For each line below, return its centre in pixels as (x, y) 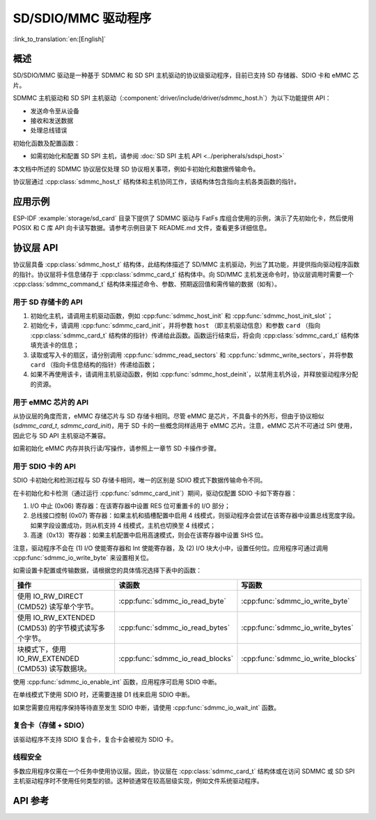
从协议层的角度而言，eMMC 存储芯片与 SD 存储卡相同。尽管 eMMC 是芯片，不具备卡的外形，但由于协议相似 (169, 416)
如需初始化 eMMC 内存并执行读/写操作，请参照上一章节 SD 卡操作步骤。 (117, 448)
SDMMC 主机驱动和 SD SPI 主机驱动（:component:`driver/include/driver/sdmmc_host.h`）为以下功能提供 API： (172, 98)
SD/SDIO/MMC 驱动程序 (82, 18)
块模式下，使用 (41, 649)
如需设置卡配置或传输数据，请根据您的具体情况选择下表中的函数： (107, 570)
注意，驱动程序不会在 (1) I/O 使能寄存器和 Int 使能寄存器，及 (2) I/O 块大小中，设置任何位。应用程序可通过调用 (171, 548)
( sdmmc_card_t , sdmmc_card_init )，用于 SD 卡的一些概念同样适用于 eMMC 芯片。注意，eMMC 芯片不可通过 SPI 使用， (185, 426)
